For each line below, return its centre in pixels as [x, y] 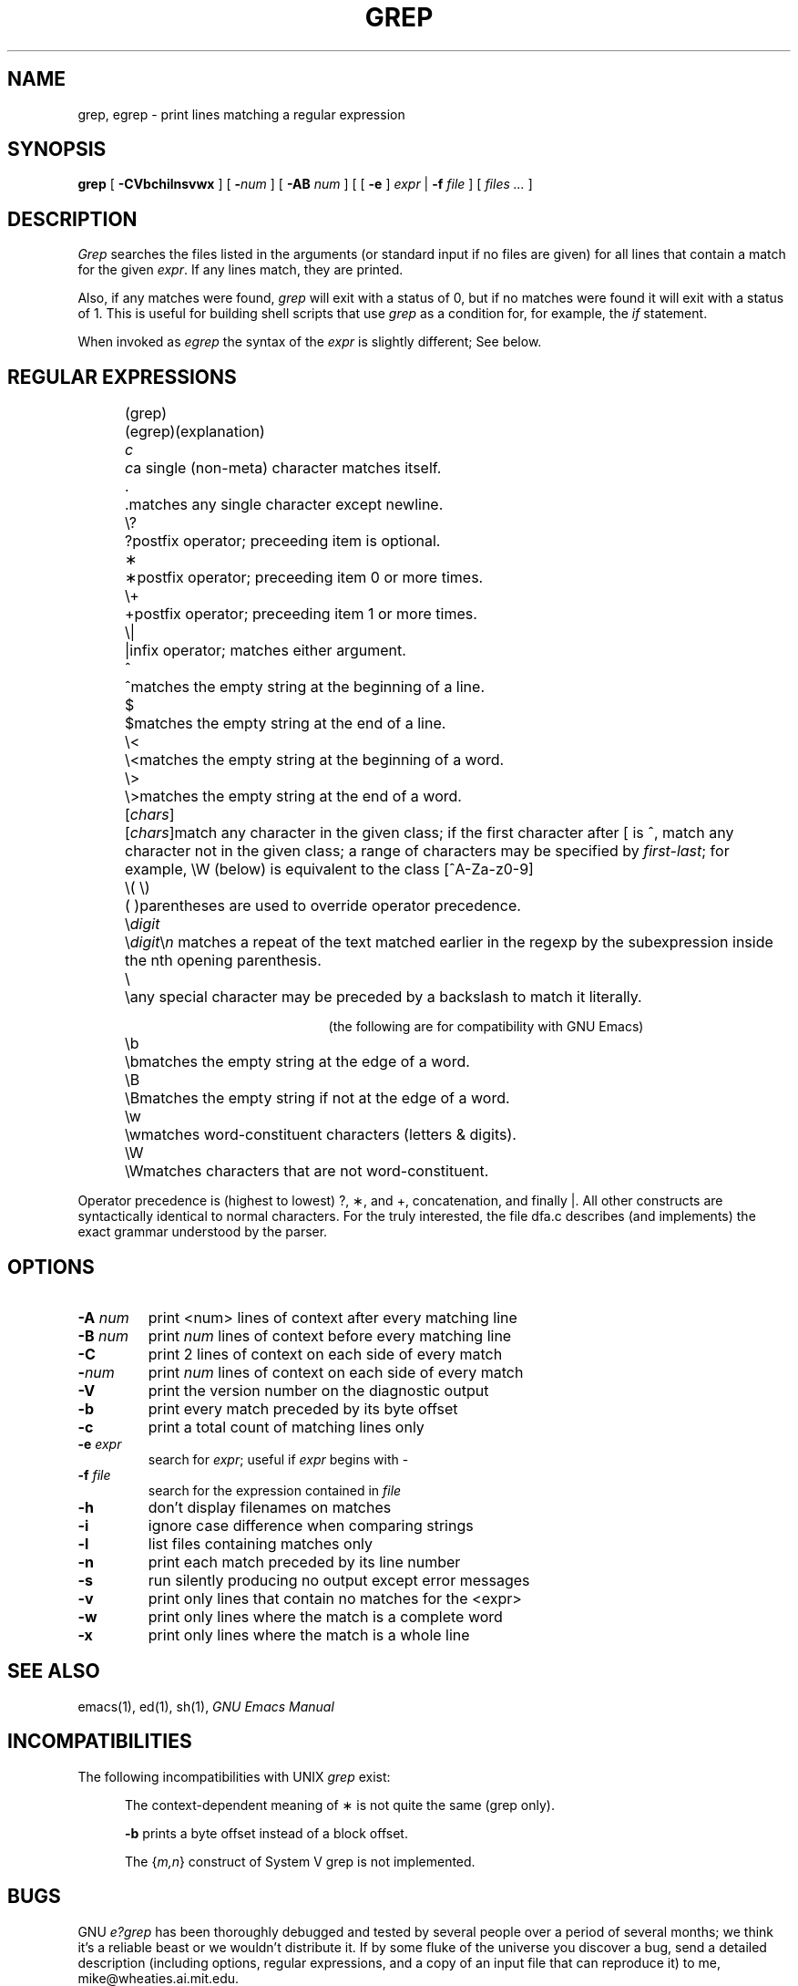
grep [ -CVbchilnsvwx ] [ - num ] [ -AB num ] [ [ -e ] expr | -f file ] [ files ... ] [305, 184]
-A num [103, 1317]
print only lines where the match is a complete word [325, 1616]
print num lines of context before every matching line [330, 1335]
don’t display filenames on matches [270, 1507]
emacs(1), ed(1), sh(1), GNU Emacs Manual [206, 1706]
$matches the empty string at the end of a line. [286, 724]
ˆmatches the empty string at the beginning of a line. [305, 687]
